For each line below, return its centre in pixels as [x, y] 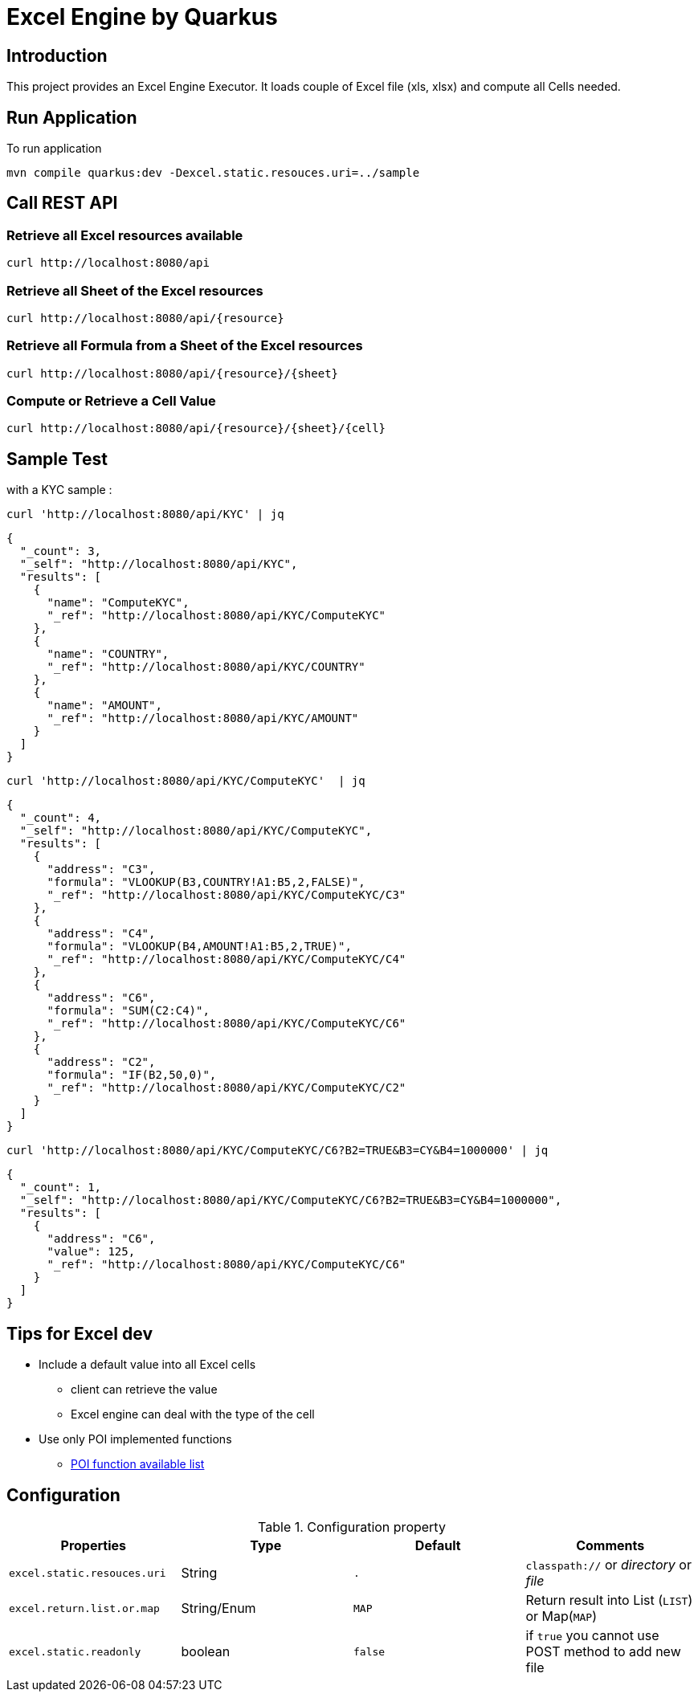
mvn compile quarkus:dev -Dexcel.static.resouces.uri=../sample [213, 173]
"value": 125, [91, 1252]
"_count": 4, [61, 818]
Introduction [57, 55]
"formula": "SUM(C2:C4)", [128, 1011]
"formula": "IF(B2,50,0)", [132, 1075]
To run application [54, 149]
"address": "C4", [101, 934]
